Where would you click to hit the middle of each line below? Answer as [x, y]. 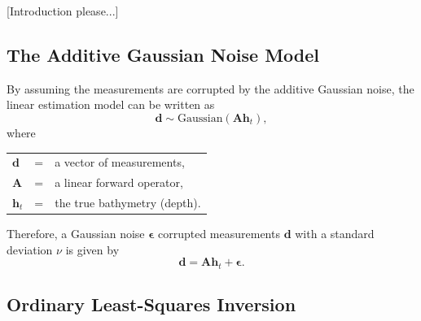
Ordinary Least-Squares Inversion [151, 304]
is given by [92, 249]
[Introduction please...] [63, 11]
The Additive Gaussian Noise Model [163, 54]
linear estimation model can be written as [111, 104]
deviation [30, 249]
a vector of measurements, [120, 162]
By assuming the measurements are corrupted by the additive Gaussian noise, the [210, 88]
